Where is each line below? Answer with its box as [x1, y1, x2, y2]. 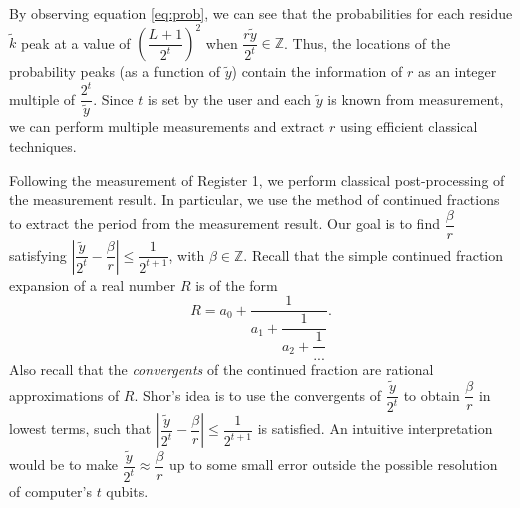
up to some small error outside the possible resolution [169, 454, 498, 475]
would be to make [9, 454, 118, 475]
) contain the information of [231, 61, 403, 82]
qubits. [106, 481, 149, 502]
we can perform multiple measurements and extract [9, 116, 325, 137]
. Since [93, 88, 134, 109]
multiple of [9, 88, 76, 109]
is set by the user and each [147, 88, 312, 109]
